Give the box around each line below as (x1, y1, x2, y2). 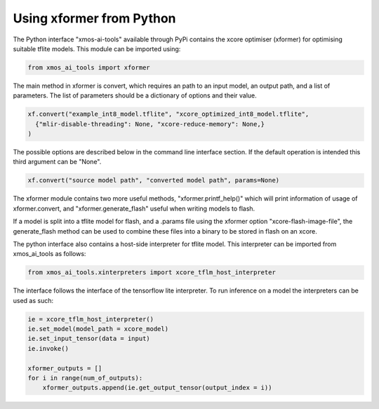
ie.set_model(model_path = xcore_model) (27, 325, 168, 333)
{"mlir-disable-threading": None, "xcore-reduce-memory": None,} (35, 120, 265, 128)
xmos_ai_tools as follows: (13, 250, 86, 258)
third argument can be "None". (13, 158, 102, 166)
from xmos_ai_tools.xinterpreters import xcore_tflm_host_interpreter (27, 269, 277, 276)
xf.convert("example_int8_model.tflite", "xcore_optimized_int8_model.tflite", (27, 110, 310, 119)
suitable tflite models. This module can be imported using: (13, 44, 181, 53)
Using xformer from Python (13, 11, 176, 26)
